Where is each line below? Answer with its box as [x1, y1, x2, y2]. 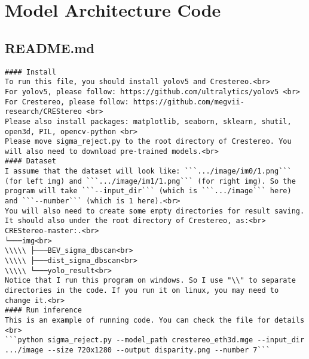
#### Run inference [5, 306, 82, 315]
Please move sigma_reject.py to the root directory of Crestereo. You [5, 137, 292, 146]
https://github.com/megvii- [133, 97, 244, 106]
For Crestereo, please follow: [5, 97, 129, 106]
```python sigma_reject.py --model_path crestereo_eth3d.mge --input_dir [5, 336, 305, 345]
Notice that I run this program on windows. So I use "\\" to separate [5, 276, 296, 285]
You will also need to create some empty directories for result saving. [5, 206, 305, 215]
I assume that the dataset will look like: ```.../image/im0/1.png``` [5, 167, 292, 176]
